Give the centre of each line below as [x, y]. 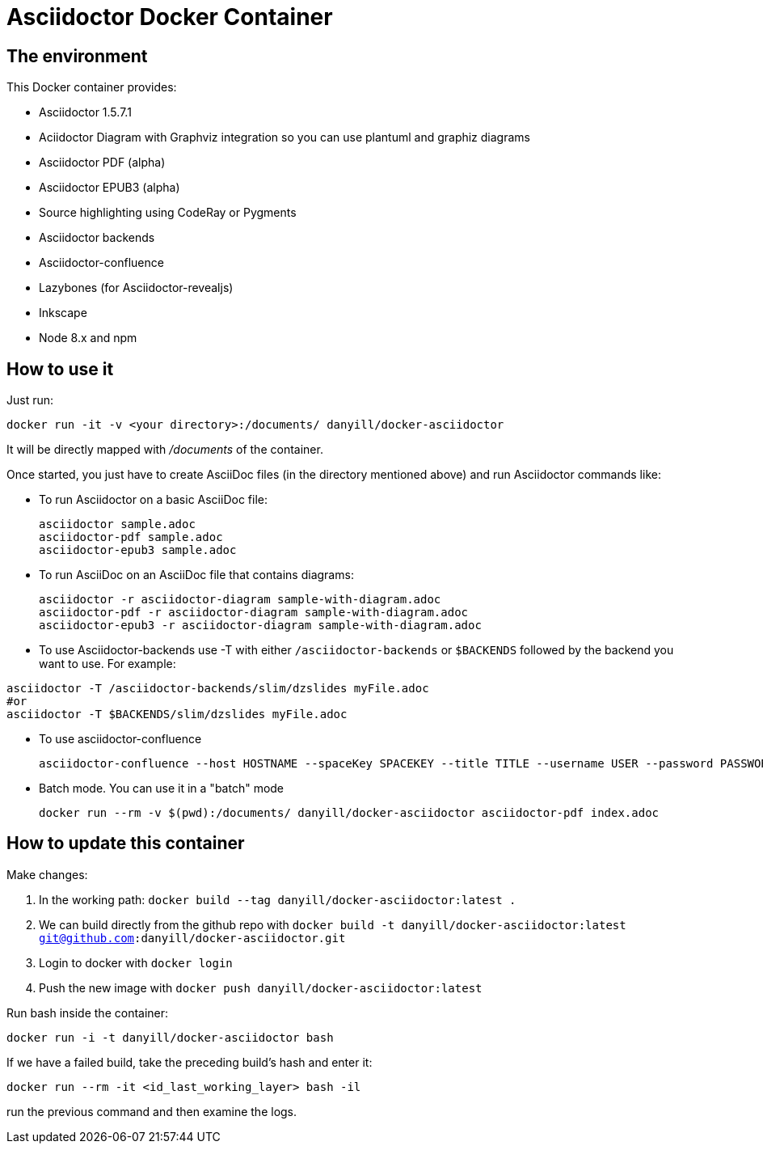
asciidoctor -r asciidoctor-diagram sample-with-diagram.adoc [240, 600]
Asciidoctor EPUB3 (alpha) [110, 188]
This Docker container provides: [92, 87]
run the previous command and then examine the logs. [152, 1111]
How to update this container [126, 843]
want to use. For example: [107, 664]
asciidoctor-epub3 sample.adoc [138, 550]
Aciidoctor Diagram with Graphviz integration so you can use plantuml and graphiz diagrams [285, 137]
